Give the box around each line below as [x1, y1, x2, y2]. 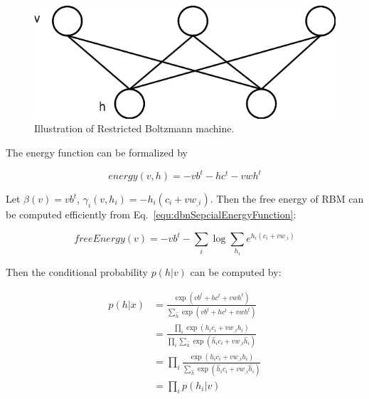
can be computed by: [190, 265, 282, 280]
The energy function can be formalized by [6, 144, 188, 159]
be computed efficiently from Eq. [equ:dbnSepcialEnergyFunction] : [6, 207, 296, 221]
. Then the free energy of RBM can [210, 191, 364, 206]
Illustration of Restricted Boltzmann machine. [34, 121, 235, 136]
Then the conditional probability [6, 265, 148, 280]
